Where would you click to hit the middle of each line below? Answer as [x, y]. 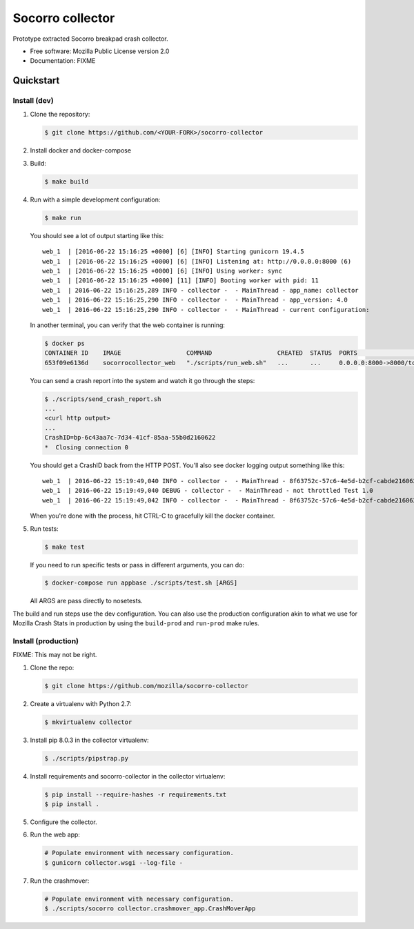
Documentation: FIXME [63, 61]
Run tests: [44, 529]
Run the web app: [55, 834]
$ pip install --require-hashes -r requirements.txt [136, 794]
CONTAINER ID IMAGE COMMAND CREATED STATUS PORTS [201, 353]
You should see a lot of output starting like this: [97, 235]
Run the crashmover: [60, 881]
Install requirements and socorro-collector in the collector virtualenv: [128, 776]
